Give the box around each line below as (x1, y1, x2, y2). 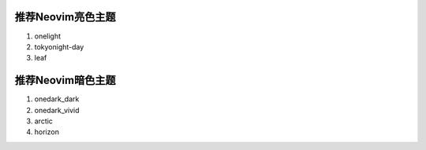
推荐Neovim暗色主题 (14, 74, 116, 87)
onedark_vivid (34, 105, 80, 115)
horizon (34, 127, 59, 137)
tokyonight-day (34, 42, 84, 51)
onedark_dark (34, 94, 80, 104)
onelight (34, 31, 62, 41)
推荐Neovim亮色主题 (14, 10, 116, 24)
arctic (34, 116, 53, 126)
